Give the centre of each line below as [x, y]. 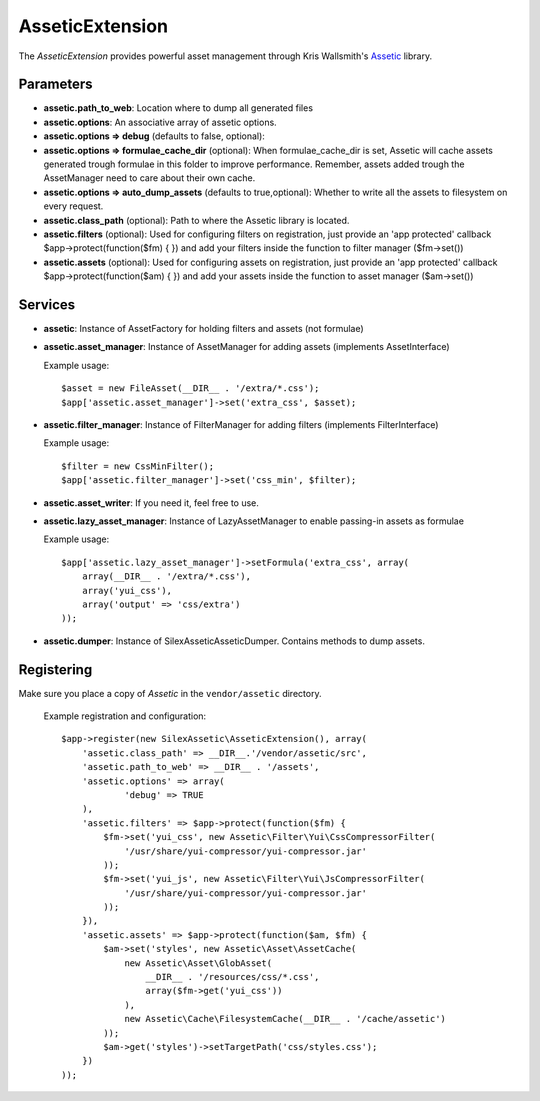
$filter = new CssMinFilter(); [138, 466]
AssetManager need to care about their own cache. [149, 178]
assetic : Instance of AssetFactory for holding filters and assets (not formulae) [203, 329]
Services [47, 304]
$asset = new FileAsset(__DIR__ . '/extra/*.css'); [190, 388]
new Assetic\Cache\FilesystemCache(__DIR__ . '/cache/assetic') [285, 1019]
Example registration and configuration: [125, 716]
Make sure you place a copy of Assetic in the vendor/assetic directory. [170, 693]
